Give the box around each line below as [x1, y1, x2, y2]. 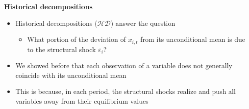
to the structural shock [27, 44, 96, 54]
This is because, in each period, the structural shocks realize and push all [15, 86, 236, 96]
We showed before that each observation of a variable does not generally [15, 60, 232, 71]
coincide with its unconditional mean [15, 70, 126, 80]
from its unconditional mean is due [140, 34, 245, 44]
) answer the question [110, 18, 175, 28]
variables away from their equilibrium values [15, 96, 149, 106]
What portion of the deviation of [27, 34, 126, 44]
